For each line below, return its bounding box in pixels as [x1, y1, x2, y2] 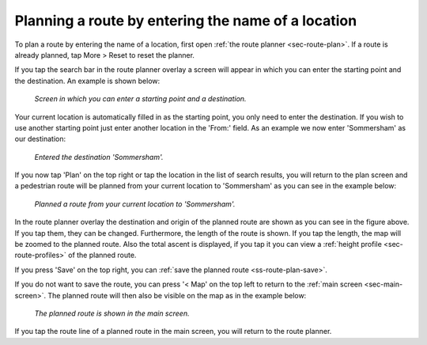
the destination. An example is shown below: [14, 76, 161, 85]
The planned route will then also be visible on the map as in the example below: [47, 290, 307, 300]
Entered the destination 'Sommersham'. [34, 152, 164, 161]
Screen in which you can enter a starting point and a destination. [34, 94, 247, 104]
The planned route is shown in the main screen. [34, 309, 190, 318]
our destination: [14, 135, 66, 144]
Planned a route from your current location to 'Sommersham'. [34, 199, 236, 209]
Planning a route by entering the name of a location [14, 12, 357, 29]
